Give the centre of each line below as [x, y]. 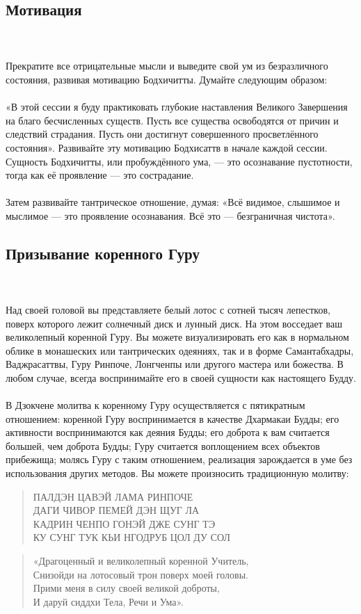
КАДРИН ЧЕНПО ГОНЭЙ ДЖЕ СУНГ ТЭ [124, 523]
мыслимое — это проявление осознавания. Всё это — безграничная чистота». [170, 215]
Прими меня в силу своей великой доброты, [126, 588]
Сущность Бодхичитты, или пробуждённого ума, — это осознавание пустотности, [179, 161]
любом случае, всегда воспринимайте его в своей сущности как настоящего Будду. [181, 377]
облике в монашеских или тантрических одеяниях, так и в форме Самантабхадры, [180, 350]
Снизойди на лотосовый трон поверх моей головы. [141, 574]
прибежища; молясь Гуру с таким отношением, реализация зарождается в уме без [179, 459]
